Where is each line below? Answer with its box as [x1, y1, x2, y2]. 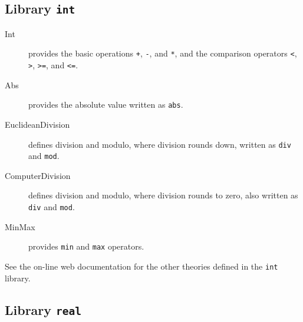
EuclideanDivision [5, 118, 70, 130]
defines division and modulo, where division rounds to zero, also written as [28, 189, 298, 201]
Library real [5, 300, 82, 318]
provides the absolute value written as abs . [28, 98, 183, 111]
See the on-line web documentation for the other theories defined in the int [5, 260, 278, 272]
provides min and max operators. [28, 240, 144, 253]
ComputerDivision [5, 169, 71, 181]
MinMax [5, 220, 35, 233]
